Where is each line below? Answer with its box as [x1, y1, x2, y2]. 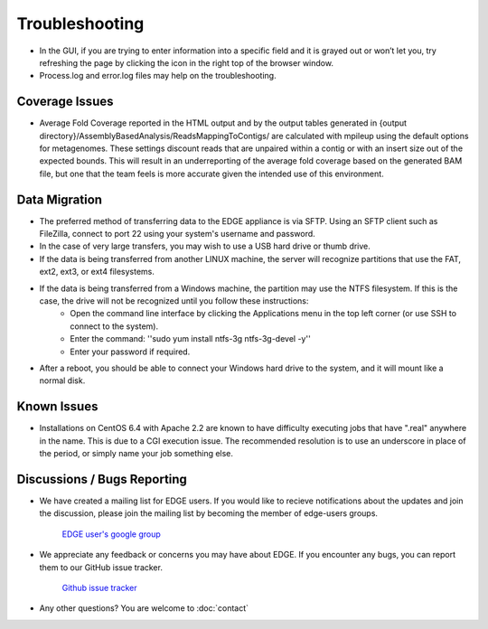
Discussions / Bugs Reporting [16, 471, 187, 487]
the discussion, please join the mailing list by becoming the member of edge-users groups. [39, 508, 379, 519]
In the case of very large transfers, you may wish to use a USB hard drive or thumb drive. [39, 240, 371, 252]
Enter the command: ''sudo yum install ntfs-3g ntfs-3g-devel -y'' [70, 333, 311, 344]
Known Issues [16, 399, 99, 415]
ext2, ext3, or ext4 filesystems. [39, 267, 155, 277]
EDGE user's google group [61, 529, 162, 540]
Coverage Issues [16, 94, 114, 109]
